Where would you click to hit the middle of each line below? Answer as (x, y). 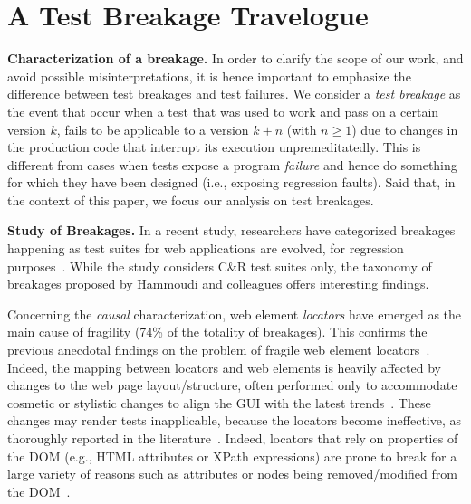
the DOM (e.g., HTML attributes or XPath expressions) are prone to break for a (232, 456)
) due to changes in (405, 129)
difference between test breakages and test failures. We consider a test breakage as (234, 94)
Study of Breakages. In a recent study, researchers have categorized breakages (231, 230)
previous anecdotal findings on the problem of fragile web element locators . (219, 350)
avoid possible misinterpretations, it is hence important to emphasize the (209, 76)
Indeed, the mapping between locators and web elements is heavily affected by (224, 367)
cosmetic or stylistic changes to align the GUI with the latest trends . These (219, 402)
